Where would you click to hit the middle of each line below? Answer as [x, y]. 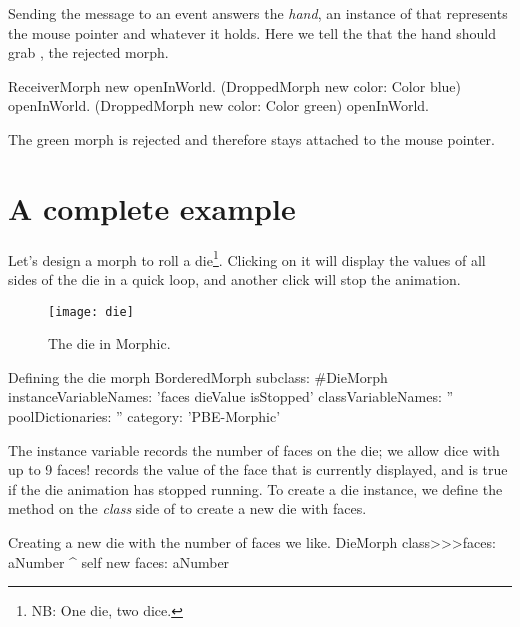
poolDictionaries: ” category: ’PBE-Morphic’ [144, 415]
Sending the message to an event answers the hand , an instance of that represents [258, 13]
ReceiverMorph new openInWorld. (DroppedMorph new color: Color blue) [235, 85]
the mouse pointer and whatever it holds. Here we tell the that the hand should [252, 32]
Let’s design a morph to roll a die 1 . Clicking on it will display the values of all [247, 258]
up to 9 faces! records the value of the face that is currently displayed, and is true [258, 469]
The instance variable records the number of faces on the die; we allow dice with [254, 449]
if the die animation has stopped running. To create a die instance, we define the [255, 488]
